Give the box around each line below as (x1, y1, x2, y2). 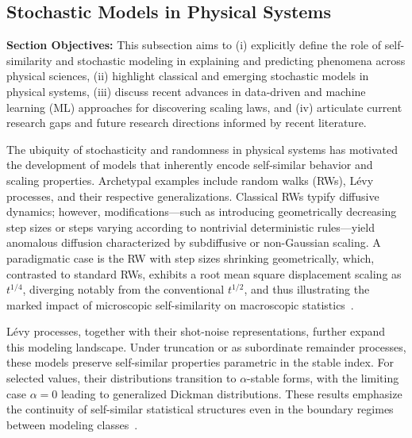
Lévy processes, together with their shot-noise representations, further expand (6, 323, 386, 340)
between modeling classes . (6, 416, 138, 432)
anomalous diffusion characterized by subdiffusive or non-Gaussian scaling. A (6, 234, 381, 251)
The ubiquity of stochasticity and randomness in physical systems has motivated (6, 140, 399, 157)
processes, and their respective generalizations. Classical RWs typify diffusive (6, 187, 379, 204)
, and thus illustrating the (244, 281, 370, 298)
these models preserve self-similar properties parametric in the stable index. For (6, 354, 394, 371)
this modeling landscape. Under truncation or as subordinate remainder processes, (6, 338, 406, 355)
